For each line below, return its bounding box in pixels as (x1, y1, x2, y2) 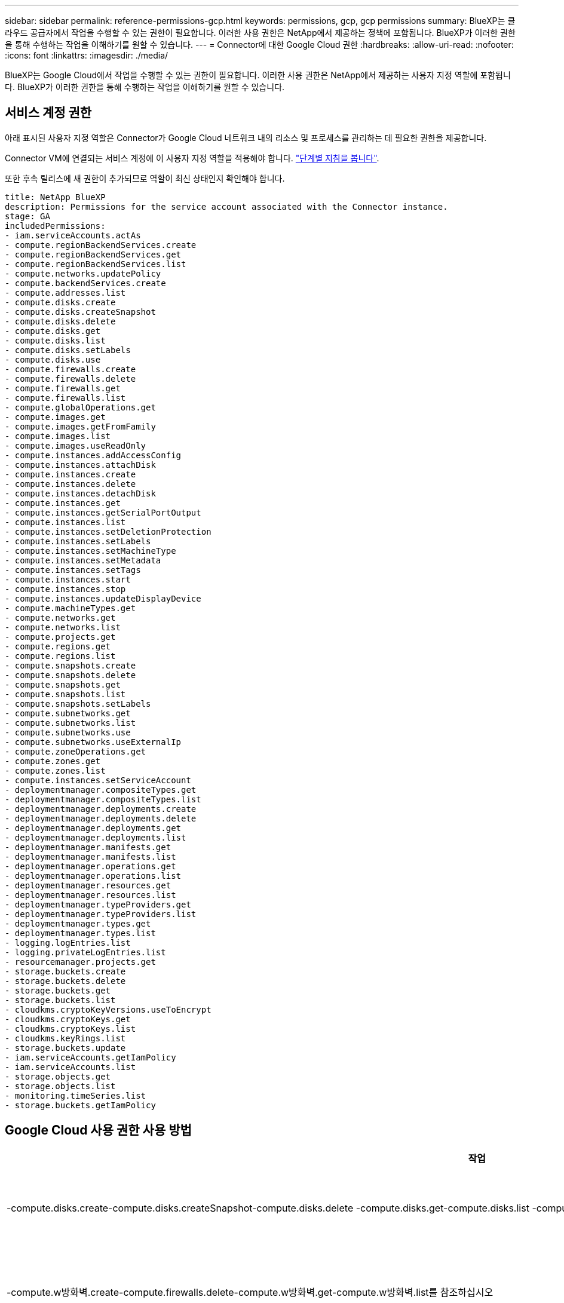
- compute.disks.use (5, 354, 101, 364)
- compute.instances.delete (5, 479, 136, 489)
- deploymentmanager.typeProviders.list (5, 909, 197, 919)
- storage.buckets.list (5, 995, 116, 1005)
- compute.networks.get (5, 612, 116, 623)
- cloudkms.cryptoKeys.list (5, 1023, 136, 1034)
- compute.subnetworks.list (5, 718, 136, 728)
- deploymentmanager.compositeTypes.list (5, 794, 201, 804)
